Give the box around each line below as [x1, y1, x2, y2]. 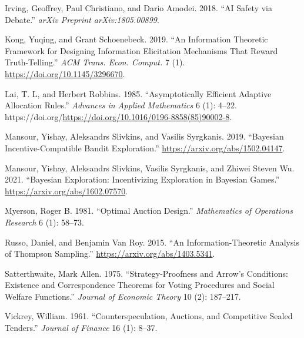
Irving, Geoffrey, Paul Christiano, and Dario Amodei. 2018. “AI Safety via [5, 2, 272, 14]
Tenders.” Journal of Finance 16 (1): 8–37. [5, 322, 158, 334]
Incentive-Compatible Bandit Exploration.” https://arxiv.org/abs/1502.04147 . [5, 141, 285, 154]
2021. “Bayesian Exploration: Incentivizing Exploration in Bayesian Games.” [5, 173, 280, 185]
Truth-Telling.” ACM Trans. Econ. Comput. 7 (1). [5, 56, 185, 68]
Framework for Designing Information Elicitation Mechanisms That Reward [5, 44, 278, 57]
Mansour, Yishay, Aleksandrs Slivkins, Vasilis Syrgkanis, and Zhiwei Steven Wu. [5, 161, 295, 174]
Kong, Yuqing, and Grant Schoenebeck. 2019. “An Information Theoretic [5, 33, 268, 45]
